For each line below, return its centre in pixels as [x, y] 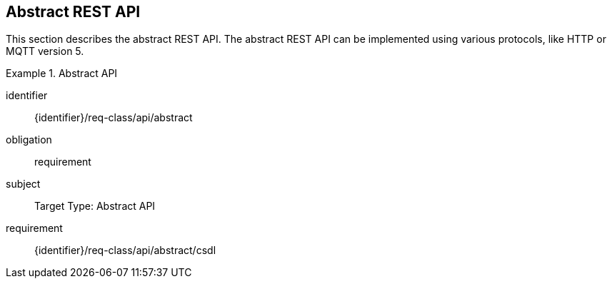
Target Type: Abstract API [95, 206]
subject [23, 184]
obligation [29, 140]
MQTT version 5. [45, 51]
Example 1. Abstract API [62, 73]
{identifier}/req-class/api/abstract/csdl [125, 250]
